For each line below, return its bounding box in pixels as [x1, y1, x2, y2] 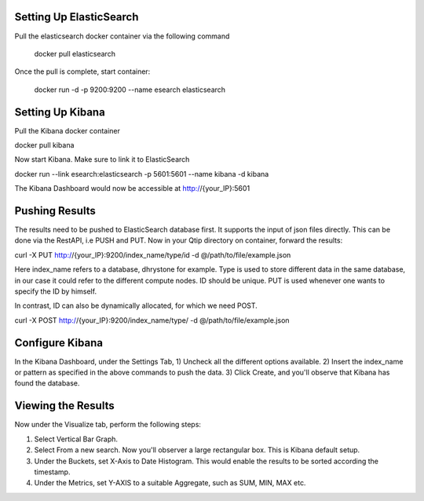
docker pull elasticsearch [34, 49, 115, 58]
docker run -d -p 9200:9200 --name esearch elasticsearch [34, 85, 226, 94]
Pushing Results [14, 204, 96, 218]
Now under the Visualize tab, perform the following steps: [14, 420, 202, 430]
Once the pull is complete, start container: [14, 67, 151, 76]
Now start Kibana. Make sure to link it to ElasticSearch [14, 155, 190, 164]
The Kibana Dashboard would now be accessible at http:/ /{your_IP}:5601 [14, 184, 250, 193]
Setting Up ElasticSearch [14, 10, 139, 24]
